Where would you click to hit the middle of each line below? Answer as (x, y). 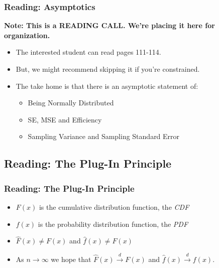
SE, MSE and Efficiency (65, 119)
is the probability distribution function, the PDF (113, 224)
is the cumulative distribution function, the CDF (114, 207)
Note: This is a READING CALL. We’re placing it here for (110, 25)
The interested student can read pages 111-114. (88, 52)
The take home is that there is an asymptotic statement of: (107, 86)
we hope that (71, 259)
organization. (27, 35)
